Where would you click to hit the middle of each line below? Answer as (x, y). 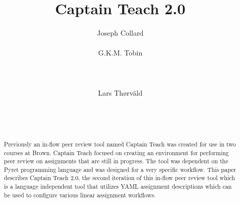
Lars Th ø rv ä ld (120, 92)
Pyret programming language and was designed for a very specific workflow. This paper (120, 169)
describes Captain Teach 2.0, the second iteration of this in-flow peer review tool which (119, 178)
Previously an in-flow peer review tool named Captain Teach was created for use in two (120, 144)
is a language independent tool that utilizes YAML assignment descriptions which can (118, 186)
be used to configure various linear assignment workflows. (80, 195)
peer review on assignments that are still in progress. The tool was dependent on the (116, 161)
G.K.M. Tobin (120, 53)
